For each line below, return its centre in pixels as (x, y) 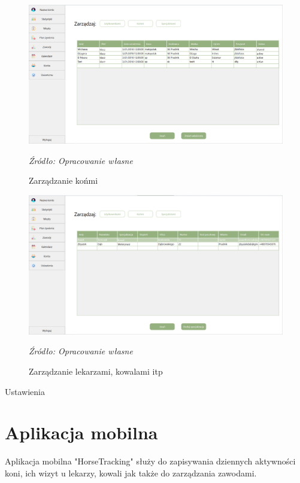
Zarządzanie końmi (63, 180)
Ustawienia (25, 391)
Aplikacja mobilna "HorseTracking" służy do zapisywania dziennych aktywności (150, 461)
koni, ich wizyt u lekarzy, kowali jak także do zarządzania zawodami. (131, 473)
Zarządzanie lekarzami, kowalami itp (96, 371)
